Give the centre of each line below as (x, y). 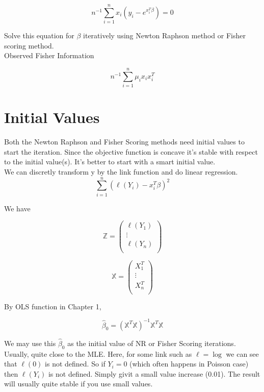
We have (17, 208)
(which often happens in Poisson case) (189, 364)
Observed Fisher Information (49, 55)
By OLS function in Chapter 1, (53, 306)
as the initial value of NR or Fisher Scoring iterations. (152, 343)
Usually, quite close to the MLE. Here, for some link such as (98, 353)
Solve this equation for (39, 35)
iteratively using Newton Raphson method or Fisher (164, 35)
